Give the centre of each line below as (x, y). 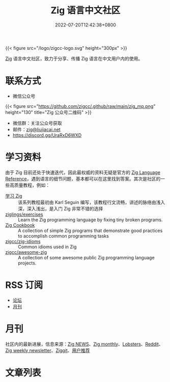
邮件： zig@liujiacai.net (37, 129)
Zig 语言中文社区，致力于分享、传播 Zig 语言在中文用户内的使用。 (74, 58)
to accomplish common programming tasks (64, 236)
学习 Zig (14, 196)
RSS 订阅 (24, 285)
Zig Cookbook (20, 225)
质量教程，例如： (32, 185)
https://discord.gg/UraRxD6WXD (47, 135)
